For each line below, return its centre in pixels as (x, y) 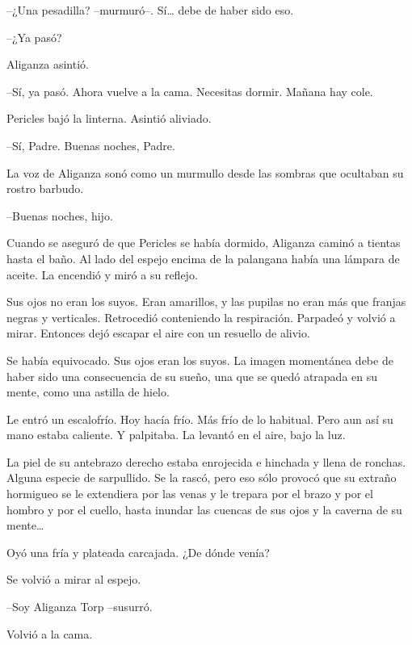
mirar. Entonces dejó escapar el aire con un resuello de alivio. (158, 333)
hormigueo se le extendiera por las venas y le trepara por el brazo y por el (190, 494)
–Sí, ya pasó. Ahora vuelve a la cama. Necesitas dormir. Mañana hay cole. (190, 91)
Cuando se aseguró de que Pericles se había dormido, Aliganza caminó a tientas (204, 243)
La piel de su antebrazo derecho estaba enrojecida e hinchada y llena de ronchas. (206, 461)
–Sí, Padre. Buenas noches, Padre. (91, 145)
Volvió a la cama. (50, 633)
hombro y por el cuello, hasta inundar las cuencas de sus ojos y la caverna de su (204, 509)
